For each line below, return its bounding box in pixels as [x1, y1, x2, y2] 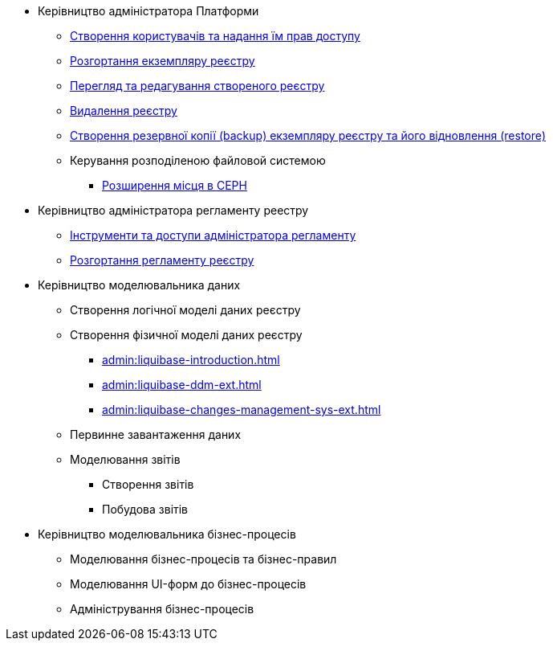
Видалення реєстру [70, 104, 177, 117]
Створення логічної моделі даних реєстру [70, 303, 301, 317]
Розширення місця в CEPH [102, 178, 247, 192]
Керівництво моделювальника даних [38, 278, 241, 292]
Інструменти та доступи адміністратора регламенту [70, 228, 356, 242]
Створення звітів [102, 477, 194, 491]
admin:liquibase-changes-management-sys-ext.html [102, 403, 381, 416]
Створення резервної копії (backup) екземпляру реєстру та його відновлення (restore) [70, 129, 547, 142]
